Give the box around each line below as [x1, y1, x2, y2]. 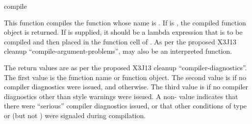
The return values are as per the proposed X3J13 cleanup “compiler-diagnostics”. [4, 62, 247, 72]
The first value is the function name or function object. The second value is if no [4, 72, 246, 82]
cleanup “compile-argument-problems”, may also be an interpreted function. [4, 46, 232, 56]
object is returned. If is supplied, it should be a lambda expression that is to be [4, 27, 243, 37]
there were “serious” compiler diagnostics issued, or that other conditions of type [4, 101, 247, 111]
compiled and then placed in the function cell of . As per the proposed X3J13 [4, 36, 237, 46]
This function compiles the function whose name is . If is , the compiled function [4, 17, 246, 27]
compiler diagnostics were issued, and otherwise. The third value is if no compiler [4, 82, 249, 92]
